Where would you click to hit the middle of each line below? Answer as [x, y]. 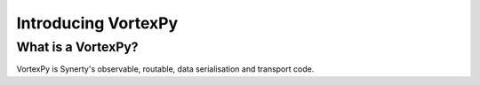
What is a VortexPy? [77, 47]
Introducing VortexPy [97, 23]
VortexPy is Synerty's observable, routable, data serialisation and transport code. [165, 69]
